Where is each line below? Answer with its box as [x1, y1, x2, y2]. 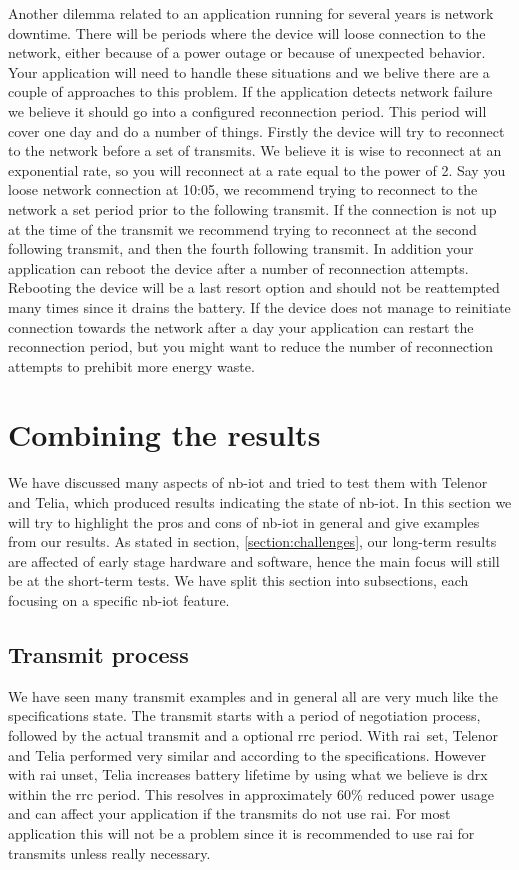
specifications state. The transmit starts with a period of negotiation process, [8, 705, 481, 726]
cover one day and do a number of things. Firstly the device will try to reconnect [8, 120, 505, 141]
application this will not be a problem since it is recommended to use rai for [8, 822, 475, 843]
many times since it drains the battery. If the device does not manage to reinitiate [8, 296, 511, 317]
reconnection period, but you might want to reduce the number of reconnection [8, 336, 494, 357]
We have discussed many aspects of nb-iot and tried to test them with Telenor [8, 472, 488, 493]
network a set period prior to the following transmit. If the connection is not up [8, 198, 497, 219]
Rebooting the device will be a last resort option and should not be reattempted [8, 277, 500, 298]
